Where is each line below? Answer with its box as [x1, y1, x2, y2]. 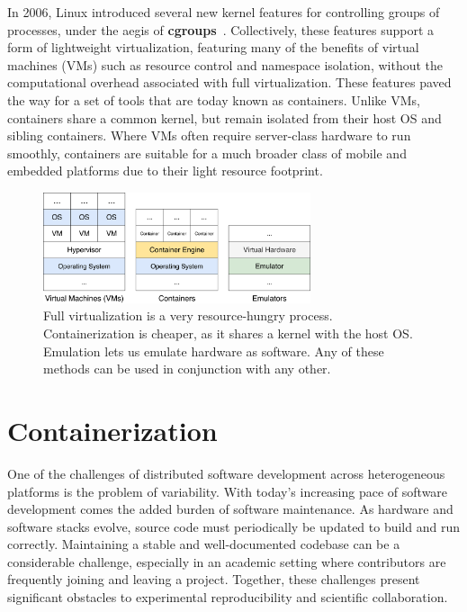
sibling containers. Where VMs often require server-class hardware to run [7, 126, 411, 145]
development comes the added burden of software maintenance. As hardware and [7, 499, 454, 518]
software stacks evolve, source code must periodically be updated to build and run [7, 517, 460, 535]
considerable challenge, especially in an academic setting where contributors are [7, 552, 446, 571]
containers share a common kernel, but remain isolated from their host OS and [7, 108, 442, 127]
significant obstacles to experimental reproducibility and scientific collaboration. [7, 588, 448, 607]
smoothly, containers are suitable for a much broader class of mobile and [7, 143, 407, 162]
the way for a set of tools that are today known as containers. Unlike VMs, [7, 90, 420, 109]
